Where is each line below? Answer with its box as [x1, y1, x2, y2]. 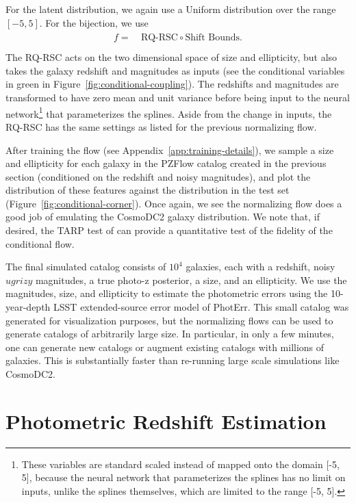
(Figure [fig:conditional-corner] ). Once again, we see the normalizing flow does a [5, 196, 342, 210]
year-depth [5, 300, 51, 314]
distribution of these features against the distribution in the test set [5, 183, 290, 197]
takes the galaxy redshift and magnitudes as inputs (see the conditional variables [5, 63, 345, 77]
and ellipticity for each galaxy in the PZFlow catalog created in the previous [5, 156, 327, 170]
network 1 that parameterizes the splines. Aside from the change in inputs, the [5, 104, 332, 120]
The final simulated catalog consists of [5, 259, 166, 274]
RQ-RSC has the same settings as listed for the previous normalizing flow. [5, 119, 317, 133]
